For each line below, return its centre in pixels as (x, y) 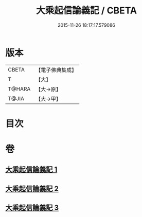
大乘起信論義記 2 (32, 188)
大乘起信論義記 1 (31, 169)
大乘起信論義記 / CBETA (86, 11)
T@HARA (19, 89)
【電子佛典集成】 (56, 70)
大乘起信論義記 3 (32, 208)
